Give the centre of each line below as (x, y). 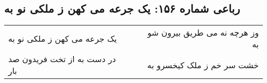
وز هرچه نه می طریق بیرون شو (203, 33)
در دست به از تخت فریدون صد (62, 59)
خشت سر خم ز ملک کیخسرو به (203, 65)
